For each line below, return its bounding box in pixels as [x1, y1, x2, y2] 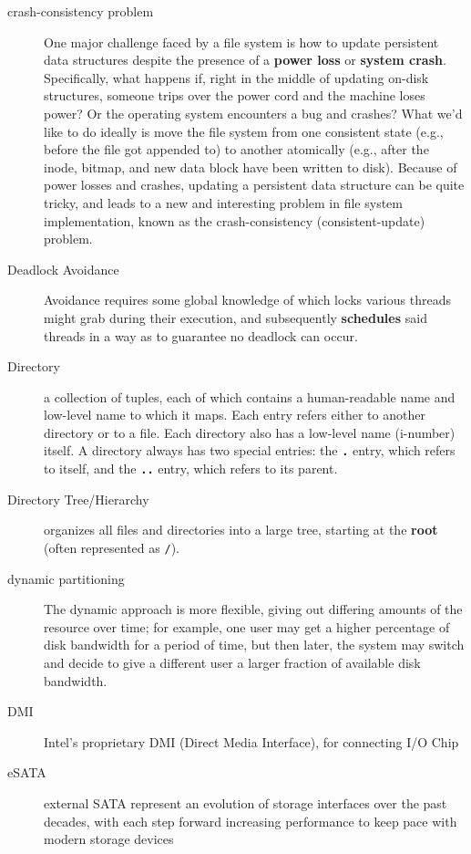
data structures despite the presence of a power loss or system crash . [44, 50, 446, 69]
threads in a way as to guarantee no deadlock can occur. [44, 326, 358, 345]
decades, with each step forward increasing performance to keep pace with [44, 811, 457, 830]
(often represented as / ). [44, 537, 179, 557]
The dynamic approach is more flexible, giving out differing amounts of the [44, 599, 463, 619]
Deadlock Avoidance [7, 259, 119, 278]
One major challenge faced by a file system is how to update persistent [44, 32, 439, 51]
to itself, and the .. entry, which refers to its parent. [44, 459, 338, 478]
